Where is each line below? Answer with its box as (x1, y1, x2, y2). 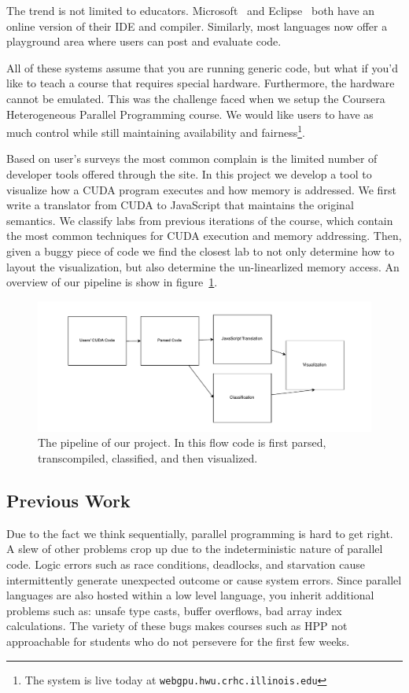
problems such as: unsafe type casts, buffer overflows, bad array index (6, 602, 342, 618)
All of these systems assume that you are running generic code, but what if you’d (6, 59, 398, 76)
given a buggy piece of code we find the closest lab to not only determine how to (6, 242, 395, 259)
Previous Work (6, 488, 131, 512)
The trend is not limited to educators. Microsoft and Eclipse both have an (6, 2, 375, 18)
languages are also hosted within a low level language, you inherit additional (6, 587, 374, 603)
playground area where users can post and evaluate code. (6, 33, 282, 50)
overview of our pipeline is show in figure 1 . (6, 274, 218, 290)
